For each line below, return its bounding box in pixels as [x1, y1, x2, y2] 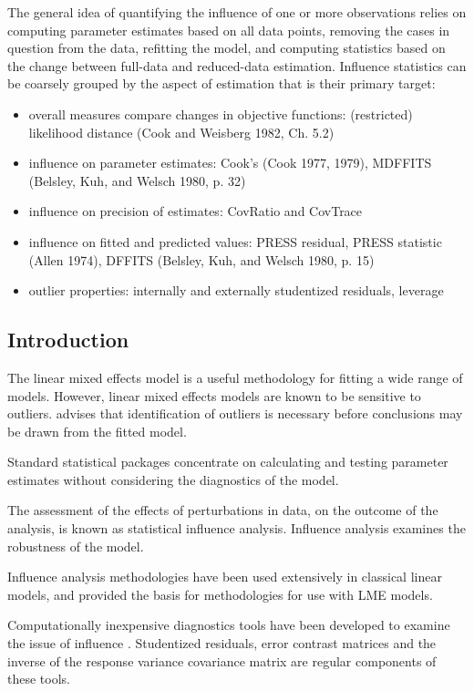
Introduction [7, 325, 129, 354]
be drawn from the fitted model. [7, 421, 187, 440]
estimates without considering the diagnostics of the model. [7, 469, 339, 489]
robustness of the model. [7, 536, 144, 555]
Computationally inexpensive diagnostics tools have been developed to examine [7, 615, 450, 634]
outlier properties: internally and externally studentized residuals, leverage [28, 281, 444, 300]
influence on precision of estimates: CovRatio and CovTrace [28, 201, 363, 221]
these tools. [7, 669, 70, 688]
